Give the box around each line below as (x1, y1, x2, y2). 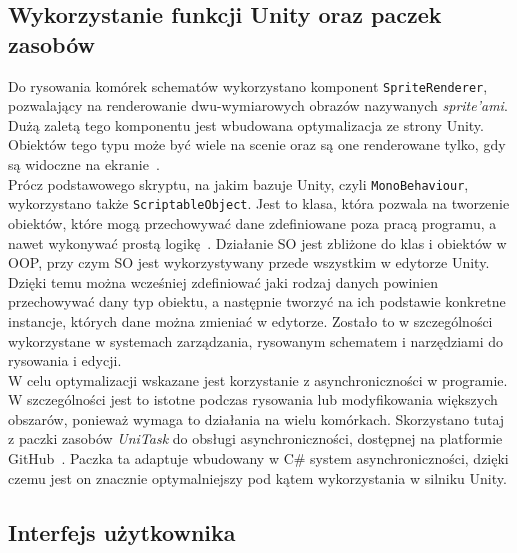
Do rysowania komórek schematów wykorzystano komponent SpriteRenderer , (8, 75, 488, 96)
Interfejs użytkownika (8, 516, 236, 547)
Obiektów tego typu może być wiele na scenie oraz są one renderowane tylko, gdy (8, 134, 506, 155)
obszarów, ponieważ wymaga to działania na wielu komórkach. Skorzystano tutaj (8, 408, 505, 429)
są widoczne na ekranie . (8, 154, 160, 175)
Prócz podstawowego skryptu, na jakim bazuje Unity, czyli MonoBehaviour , (8, 173, 469, 194)
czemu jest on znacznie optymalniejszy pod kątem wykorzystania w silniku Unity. (8, 467, 507, 488)
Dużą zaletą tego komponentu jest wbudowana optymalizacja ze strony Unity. (8, 114, 484, 135)
